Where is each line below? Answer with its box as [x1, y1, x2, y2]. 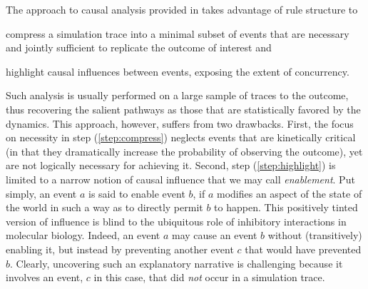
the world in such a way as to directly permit [6, 200, 203, 215]
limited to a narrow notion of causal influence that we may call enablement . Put [6, 171, 355, 186]
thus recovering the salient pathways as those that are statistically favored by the [6, 101, 361, 116]
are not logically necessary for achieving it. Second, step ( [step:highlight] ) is [6, 158, 336, 173]
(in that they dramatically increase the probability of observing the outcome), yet [6, 143, 363, 158]
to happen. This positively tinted [214, 200, 358, 215]
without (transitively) [267, 228, 362, 243]
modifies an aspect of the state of [217, 186, 362, 201]
